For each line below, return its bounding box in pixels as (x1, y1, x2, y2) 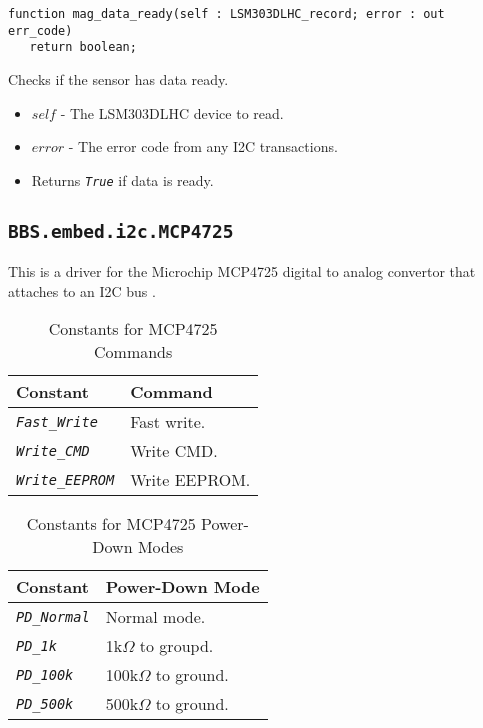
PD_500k (16, 695, 74, 712)
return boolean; (29, 40, 137, 55)
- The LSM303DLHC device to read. (60, 102, 284, 123)
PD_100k (16, 666, 74, 683)
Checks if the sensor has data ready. (8, 68, 229, 89)
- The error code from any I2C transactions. (68, 136, 338, 157)
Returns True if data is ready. (31, 169, 214, 190)
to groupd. (139, 634, 214, 658)
